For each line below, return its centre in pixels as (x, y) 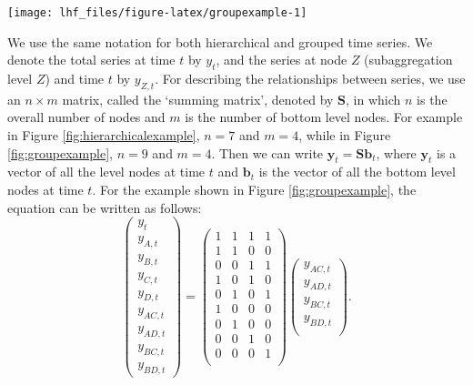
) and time (75, 79)
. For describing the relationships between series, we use (310, 79)
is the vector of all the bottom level (357, 172)
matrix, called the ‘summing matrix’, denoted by (198, 99)
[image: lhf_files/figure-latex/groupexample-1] (157, 13)
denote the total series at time (91, 60)
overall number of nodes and (86, 117)
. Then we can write (267, 152)
